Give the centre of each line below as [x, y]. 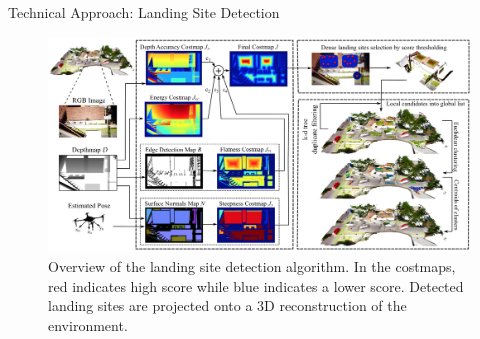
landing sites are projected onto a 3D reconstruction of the [227, 305]
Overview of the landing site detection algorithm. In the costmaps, [252, 265]
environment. [88, 324]
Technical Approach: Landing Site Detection [144, 12]
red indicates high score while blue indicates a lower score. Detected [256, 285]
